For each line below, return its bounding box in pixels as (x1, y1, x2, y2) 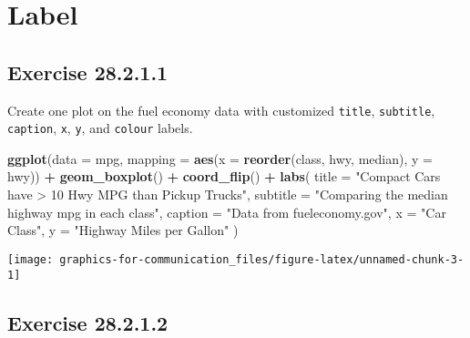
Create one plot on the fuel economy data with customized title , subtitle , (7, 100, 435, 119)
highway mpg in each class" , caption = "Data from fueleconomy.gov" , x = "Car (7, 202, 446, 221)
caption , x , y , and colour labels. (7, 118, 193, 138)
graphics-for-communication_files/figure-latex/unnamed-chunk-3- (59, 252, 465, 266)
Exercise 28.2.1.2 (7, 308, 169, 336)
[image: (7, 252, 54, 266)
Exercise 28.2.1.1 (7, 57, 169, 86)
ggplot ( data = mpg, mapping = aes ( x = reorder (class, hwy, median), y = (7, 149, 433, 168)
